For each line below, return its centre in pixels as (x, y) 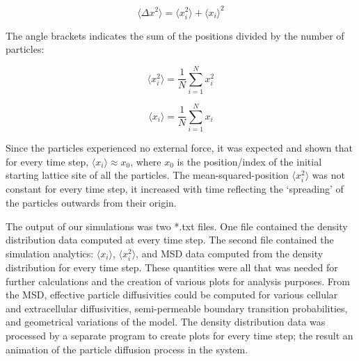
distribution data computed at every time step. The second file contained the (170, 240)
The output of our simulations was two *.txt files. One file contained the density (177, 226)
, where (146, 161)
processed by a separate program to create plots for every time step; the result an (179, 335)
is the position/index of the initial (249, 161)
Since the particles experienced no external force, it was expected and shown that (179, 148)
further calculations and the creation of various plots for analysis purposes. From (178, 281)
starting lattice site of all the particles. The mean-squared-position (147, 175)
